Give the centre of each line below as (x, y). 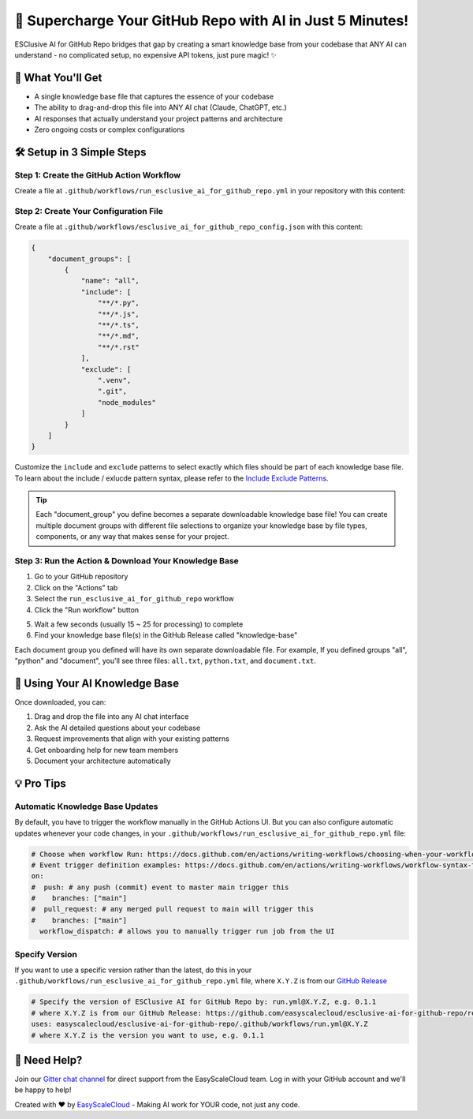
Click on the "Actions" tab (76, 587)
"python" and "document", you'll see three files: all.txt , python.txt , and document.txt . (166, 661)
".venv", (114, 380)
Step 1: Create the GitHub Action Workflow (98, 175)
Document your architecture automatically (102, 761)
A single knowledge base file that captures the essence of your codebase (154, 96)
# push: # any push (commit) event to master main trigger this (160, 887)
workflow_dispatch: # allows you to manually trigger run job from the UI (187, 932)
